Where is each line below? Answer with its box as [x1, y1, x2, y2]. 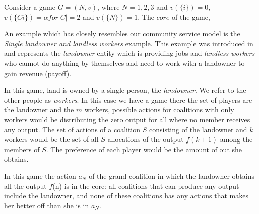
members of [4, 144, 40, 154]
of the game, [171, 11, 210, 22]
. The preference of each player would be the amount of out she [46, 144, 242, 154]
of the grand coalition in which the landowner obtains [89, 170, 254, 181]
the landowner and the [4, 104, 74, 115]
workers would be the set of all [4, 134, 99, 145]
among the [220, 134, 253, 145]
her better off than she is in [4, 200, 89, 210]
